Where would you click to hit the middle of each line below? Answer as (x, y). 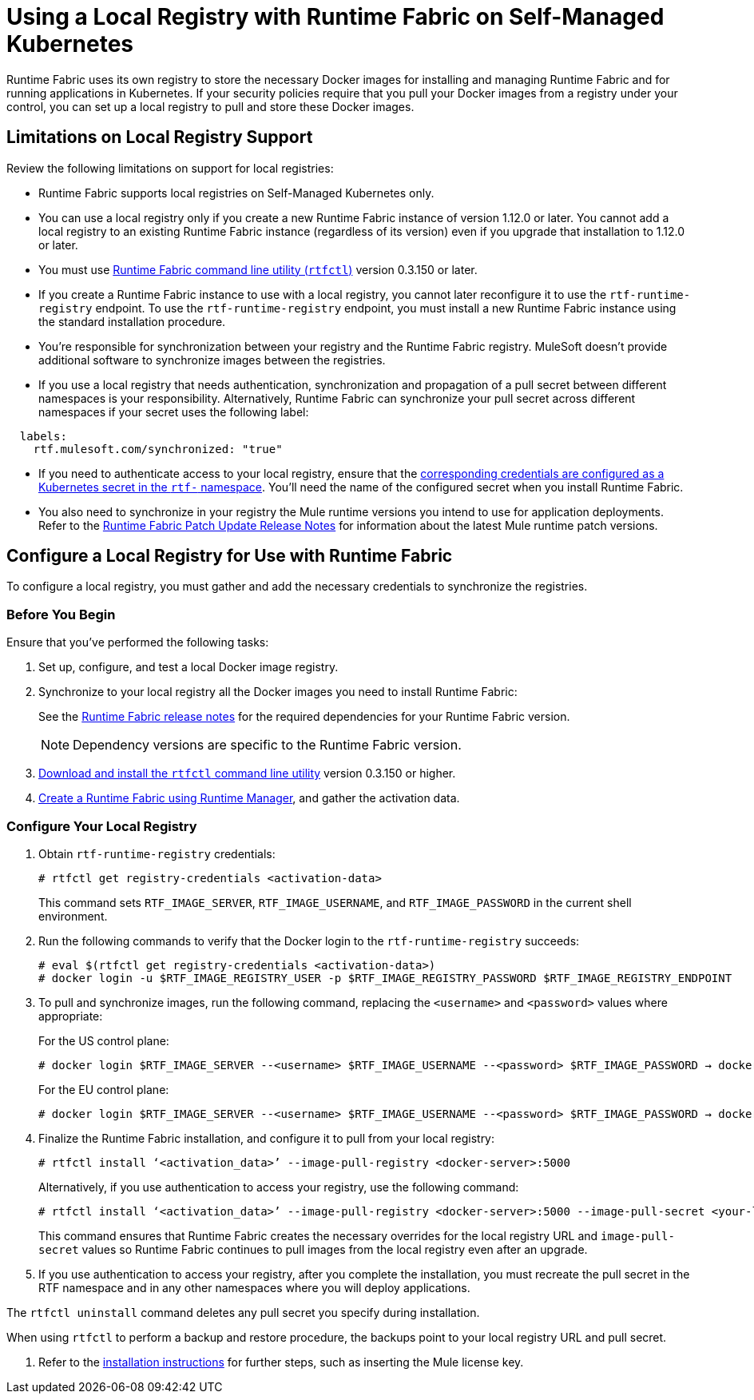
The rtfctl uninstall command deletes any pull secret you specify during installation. (243, 1312)
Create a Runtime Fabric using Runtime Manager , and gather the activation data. (249, 798)
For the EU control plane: (104, 1089)
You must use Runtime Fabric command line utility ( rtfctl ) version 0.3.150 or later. (258, 269)
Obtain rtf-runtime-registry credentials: (157, 853)
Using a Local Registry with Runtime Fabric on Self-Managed (335, 17)
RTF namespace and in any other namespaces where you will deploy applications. (254, 1287)
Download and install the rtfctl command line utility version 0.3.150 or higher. (247, 774)
